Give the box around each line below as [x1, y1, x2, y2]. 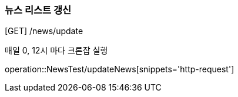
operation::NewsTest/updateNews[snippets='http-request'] [5, 64, 234, 75]
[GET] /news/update [5, 26, 83, 36]
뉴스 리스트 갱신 [5, 4, 72, 16]
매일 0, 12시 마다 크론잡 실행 [5, 45, 108, 56]
